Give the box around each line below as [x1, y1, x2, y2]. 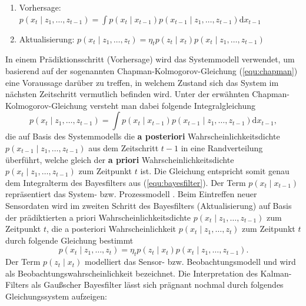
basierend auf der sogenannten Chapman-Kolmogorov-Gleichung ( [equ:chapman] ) [5, 64, 298, 76]
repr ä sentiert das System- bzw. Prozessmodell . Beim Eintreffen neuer [5, 188, 257, 200]
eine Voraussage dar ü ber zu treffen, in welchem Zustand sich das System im [5, 76, 279, 88]
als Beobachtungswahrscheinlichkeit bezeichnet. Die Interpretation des [5, 267, 258, 279]
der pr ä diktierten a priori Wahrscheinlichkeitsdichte [5, 211, 191, 223]
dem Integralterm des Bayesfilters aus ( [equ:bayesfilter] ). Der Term [5, 176, 246, 188]
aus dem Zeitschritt [88, 141, 159, 154]
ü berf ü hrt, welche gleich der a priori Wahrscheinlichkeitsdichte [5, 153, 234, 165]
